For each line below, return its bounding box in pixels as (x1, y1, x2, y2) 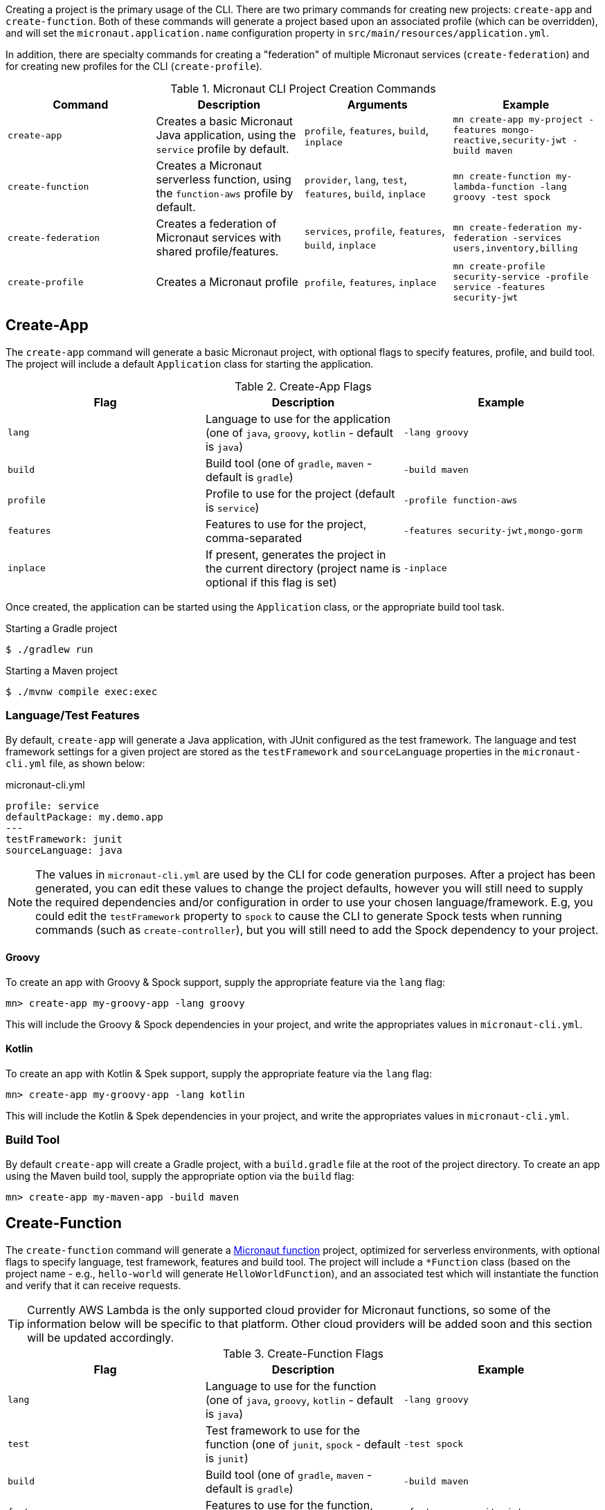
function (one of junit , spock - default (205, 1437, 401, 1451)
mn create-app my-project (453, 114, 584, 125)
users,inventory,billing (453, 242, 578, 253)
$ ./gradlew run (6, 643, 93, 655)
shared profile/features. (156, 244, 279, 258)
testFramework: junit (6, 833, 123, 845)
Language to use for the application (205, 411, 391, 426)
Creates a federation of (156, 217, 277, 231)
